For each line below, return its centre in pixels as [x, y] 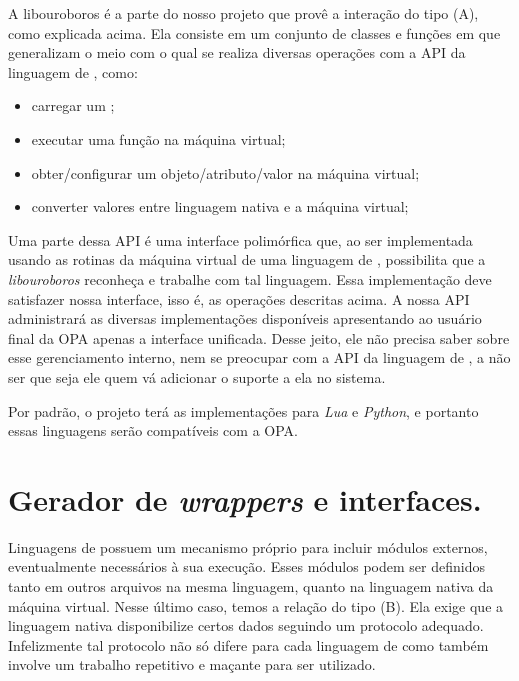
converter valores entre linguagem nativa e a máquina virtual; [220, 206]
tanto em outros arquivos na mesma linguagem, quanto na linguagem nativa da [251, 586]
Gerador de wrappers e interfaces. [245, 499]
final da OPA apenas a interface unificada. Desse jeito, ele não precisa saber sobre [259, 337]
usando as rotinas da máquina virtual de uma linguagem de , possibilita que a [247, 259]
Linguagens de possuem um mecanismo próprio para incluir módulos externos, [248, 546]
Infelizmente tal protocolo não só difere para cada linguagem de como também [248, 644]
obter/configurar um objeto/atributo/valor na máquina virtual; [225, 172]
